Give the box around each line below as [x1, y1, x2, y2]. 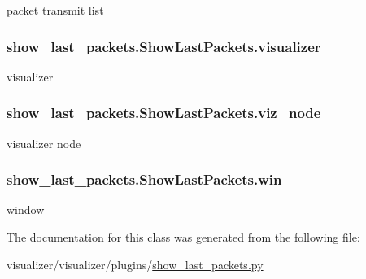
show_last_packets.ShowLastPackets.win [7, 169, 282, 190]
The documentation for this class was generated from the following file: [7, 229, 360, 246]
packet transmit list [7, 2, 104, 18]
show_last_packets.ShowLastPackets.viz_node [7, 102, 321, 123]
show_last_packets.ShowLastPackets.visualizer [7, 36, 321, 56]
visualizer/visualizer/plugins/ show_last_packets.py [7, 255, 264, 272]
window [7, 201, 45, 218]
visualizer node [7, 134, 81, 151]
